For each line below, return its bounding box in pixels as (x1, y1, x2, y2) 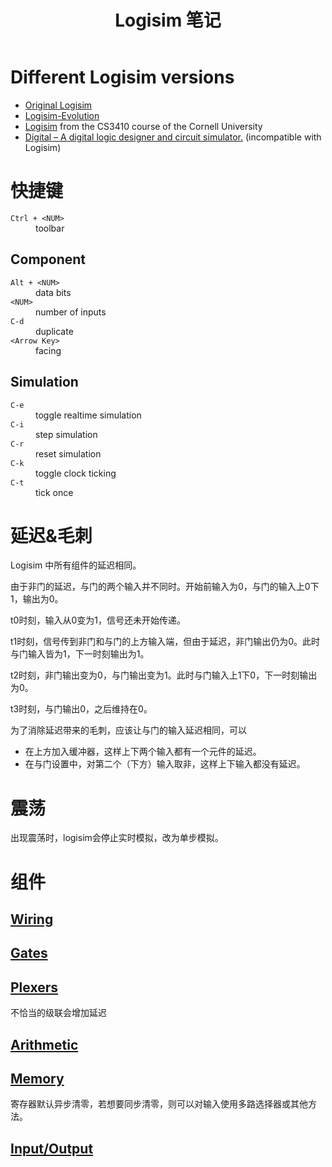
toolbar (35, 222, 65, 234)
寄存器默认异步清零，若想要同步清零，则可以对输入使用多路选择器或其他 (10, 1098, 308, 1110)
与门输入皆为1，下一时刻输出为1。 (10, 648, 150, 660)
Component (10, 251, 87, 268)
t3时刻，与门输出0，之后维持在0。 (10, 703, 153, 715)
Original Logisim (24, 99, 93, 111)
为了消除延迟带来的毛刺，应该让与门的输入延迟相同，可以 (10, 724, 247, 736)
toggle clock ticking (35, 467, 117, 479)
